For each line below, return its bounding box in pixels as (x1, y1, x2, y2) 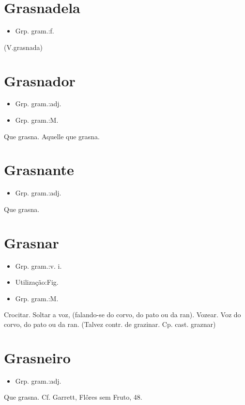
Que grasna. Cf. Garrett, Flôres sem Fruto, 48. (4, 392, 142, 402)
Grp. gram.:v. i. (15, 260, 62, 271)
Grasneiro (4, 347, 71, 367)
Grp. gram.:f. (15, 26, 54, 36)
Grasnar (4, 232, 59, 252)
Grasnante (4, 160, 74, 179)
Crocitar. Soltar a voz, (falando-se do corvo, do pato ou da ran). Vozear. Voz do (4, 309, 241, 320)
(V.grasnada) (4, 42, 43, 52)
